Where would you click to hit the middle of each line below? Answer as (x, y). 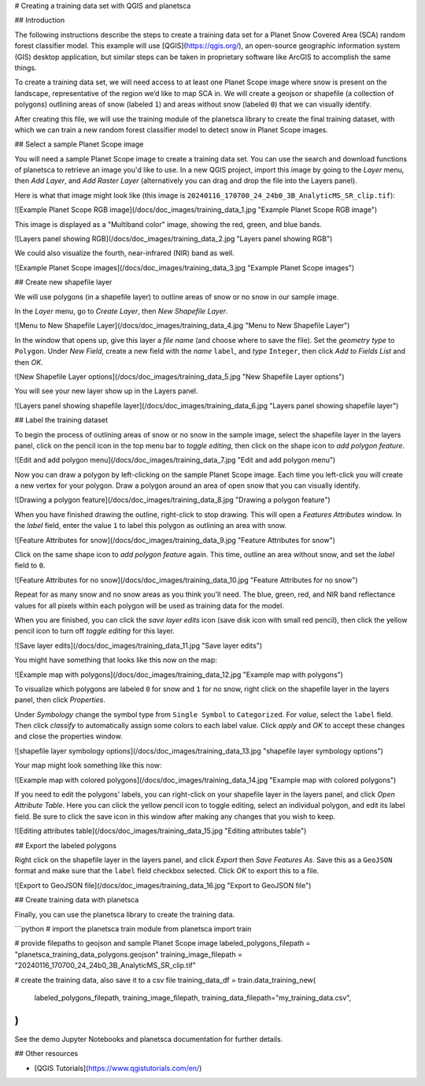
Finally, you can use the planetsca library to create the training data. (125, 914)
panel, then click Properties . (60, 700)
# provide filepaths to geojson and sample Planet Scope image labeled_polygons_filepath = (163, 943)
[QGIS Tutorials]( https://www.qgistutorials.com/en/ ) (118, 1068)
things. (26, 68)
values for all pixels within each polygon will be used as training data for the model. (150, 605)
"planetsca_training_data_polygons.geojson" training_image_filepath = (129, 954)
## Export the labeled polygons (66, 845)
